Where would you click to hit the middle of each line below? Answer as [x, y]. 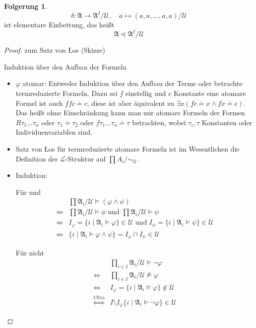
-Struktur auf [85, 158]
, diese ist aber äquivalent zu [130, 103]
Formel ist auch [39, 103]
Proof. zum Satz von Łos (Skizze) [55, 50]
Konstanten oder [227, 122]
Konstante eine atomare [210, 93]
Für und [28, 192]
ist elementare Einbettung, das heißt [59, 25]
